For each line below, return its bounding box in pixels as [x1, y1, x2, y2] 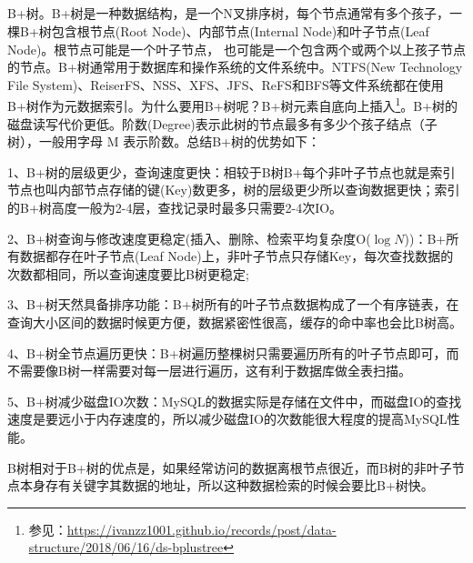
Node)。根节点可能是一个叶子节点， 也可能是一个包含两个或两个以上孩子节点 [7, 39, 466, 58]
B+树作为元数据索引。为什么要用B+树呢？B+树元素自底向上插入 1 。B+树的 [7, 94, 458, 116]
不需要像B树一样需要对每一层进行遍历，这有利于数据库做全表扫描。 [7, 361, 411, 380]
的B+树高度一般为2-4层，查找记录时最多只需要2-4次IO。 [7, 197, 343, 216]
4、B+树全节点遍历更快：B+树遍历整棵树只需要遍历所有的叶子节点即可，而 [7, 343, 459, 362]
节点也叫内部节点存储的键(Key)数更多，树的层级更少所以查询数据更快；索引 [7, 180, 460, 199]
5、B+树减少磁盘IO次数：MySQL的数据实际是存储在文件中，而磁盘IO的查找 [7, 391, 462, 410]
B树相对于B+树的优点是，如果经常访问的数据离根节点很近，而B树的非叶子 [7, 457, 452, 477]
